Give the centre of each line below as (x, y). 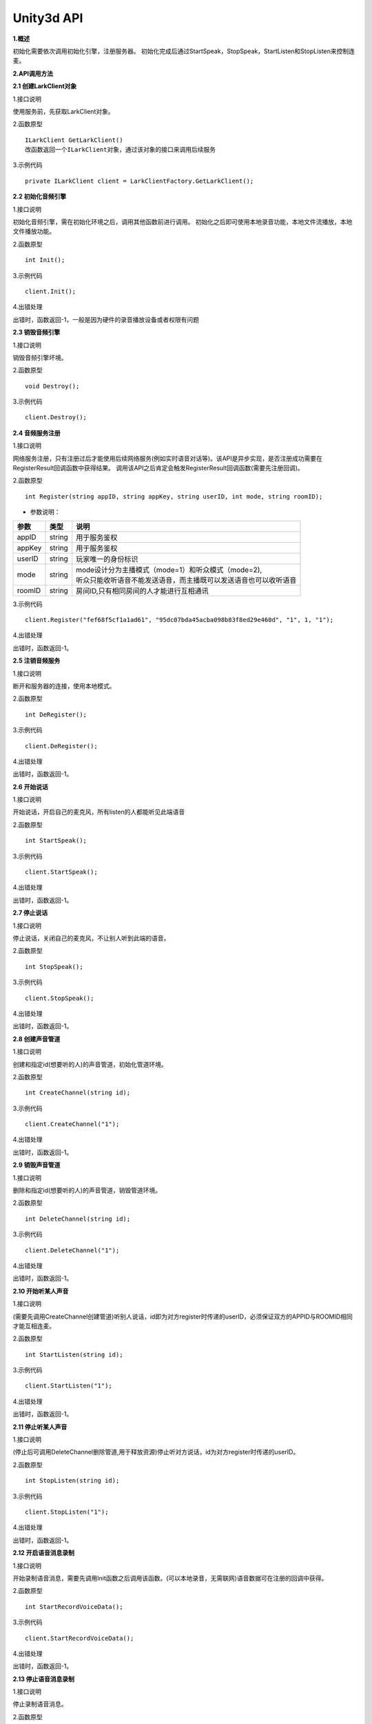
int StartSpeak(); (56, 841)
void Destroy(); (52, 386)
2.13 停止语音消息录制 (44, 1678)
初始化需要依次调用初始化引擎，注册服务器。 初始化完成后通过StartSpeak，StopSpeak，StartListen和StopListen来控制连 (184, 51)
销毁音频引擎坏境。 (40, 357)
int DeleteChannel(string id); (78, 1219)
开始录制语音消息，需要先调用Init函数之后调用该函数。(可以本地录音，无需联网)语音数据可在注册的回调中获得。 (170, 1578)
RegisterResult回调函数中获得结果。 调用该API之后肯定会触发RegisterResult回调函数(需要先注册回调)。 (158, 468)
